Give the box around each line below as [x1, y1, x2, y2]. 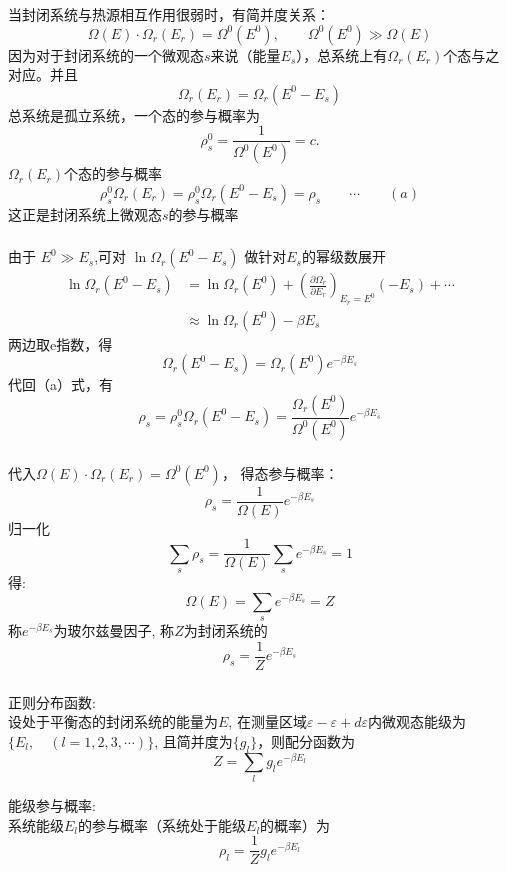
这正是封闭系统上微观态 [8, 203, 162, 224]
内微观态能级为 [368, 711, 467, 732]
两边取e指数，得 [8, 333, 113, 354]
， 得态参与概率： [221, 462, 339, 483]
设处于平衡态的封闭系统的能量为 [8, 711, 218, 732]
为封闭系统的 [183, 620, 268, 641]
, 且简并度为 [154, 730, 233, 751]
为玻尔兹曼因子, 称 [53, 620, 175, 641]
